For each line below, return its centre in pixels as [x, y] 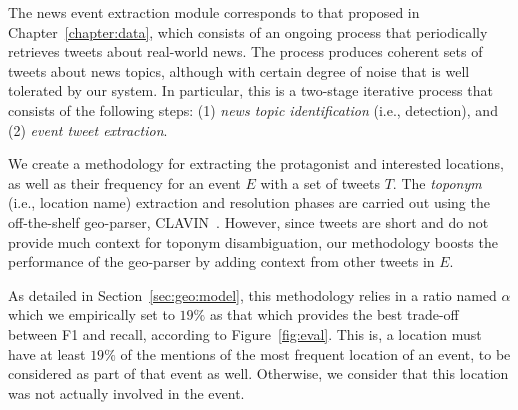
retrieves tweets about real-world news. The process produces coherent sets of [245, 51]
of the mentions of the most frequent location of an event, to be [315, 353]
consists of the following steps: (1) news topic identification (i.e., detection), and [253, 109]
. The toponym [437, 182]
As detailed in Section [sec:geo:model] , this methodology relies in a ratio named [252, 294]
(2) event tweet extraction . [88, 129]
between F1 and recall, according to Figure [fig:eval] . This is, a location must [245, 333]
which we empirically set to [91, 314]
